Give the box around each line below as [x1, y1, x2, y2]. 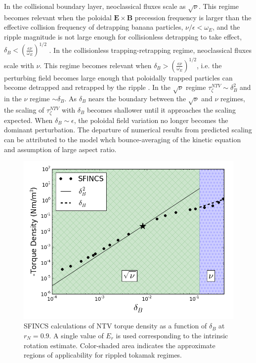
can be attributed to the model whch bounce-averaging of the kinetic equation [4, 134, 241, 145]
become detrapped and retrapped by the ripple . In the [4, 82, 171, 92]
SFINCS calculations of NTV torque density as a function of [24, 321, 207, 331]
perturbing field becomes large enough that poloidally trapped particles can [4, 72, 233, 82]
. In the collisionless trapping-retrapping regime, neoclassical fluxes [49, 44, 252, 55]
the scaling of [4, 104, 44, 115]
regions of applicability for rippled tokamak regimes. [24, 350, 182, 360]
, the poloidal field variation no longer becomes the [74, 115, 228, 125]
